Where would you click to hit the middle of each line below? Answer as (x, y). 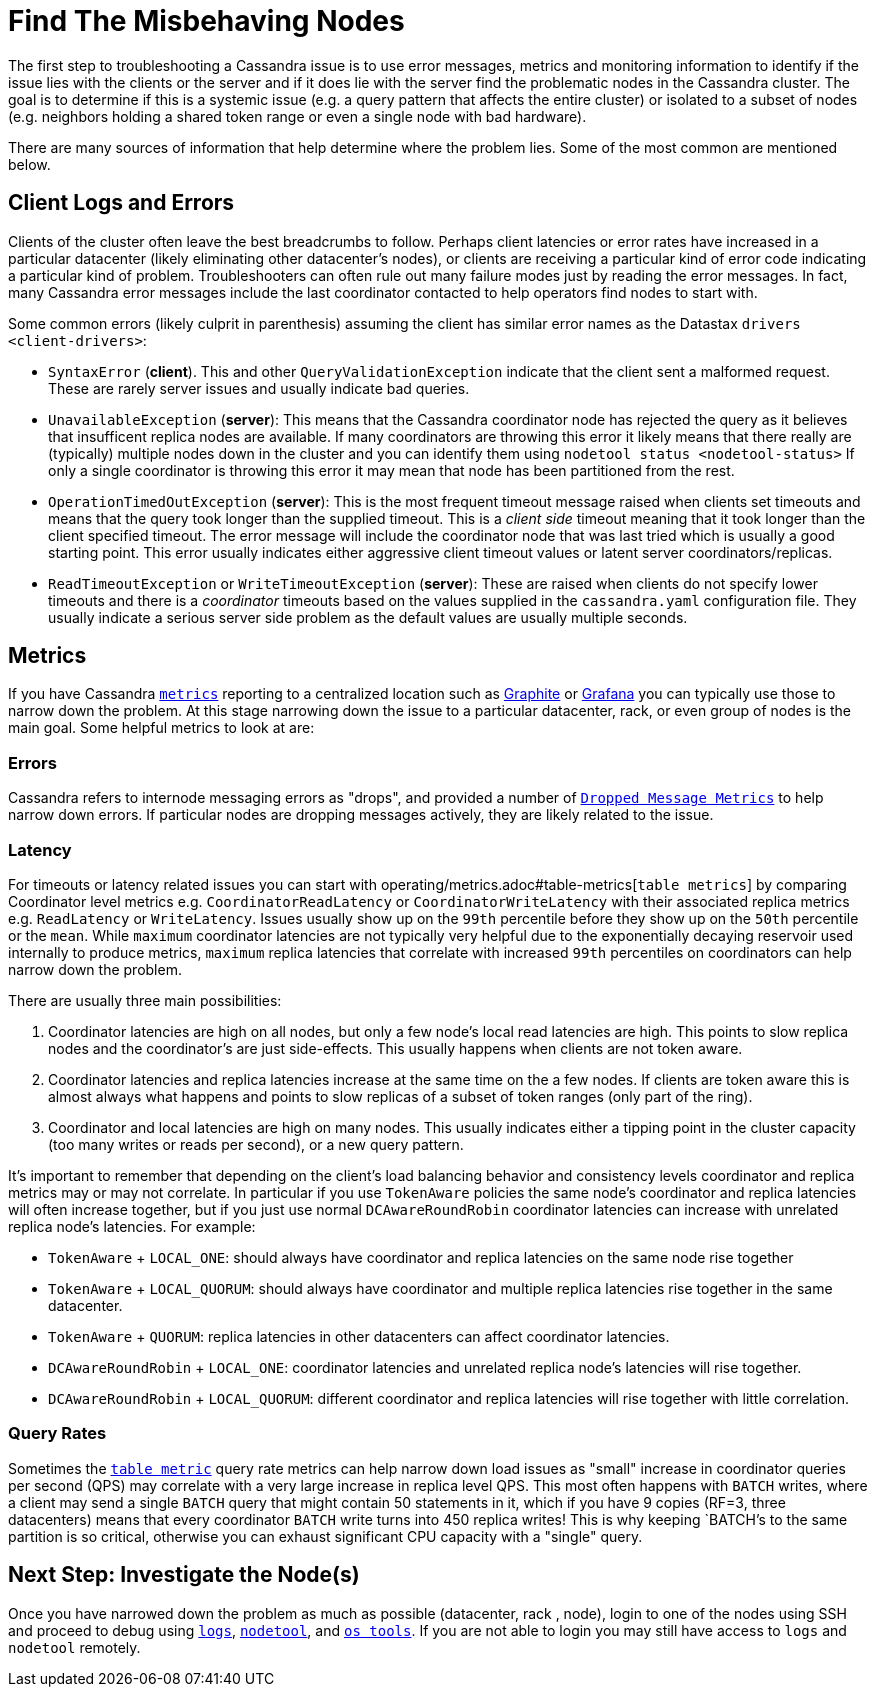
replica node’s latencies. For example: (132, 1226)
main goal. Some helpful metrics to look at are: (161, 728)
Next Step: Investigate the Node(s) (184, 1575)
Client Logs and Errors (121, 203)
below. (29, 164)
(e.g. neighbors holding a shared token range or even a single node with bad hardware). (297, 116)
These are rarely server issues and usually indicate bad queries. (259, 388)
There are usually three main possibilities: (145, 1000)
